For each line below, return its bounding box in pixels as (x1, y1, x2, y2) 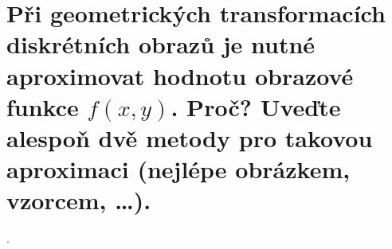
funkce (6, 90, 79, 123)
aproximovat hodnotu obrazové (6, 59, 354, 91)
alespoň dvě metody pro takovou (6, 121, 373, 154)
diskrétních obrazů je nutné (6, 28, 316, 60)
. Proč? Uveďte (171, 90, 341, 123)
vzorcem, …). (6, 184, 151, 216)
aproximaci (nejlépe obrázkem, (6, 153, 351, 185)
